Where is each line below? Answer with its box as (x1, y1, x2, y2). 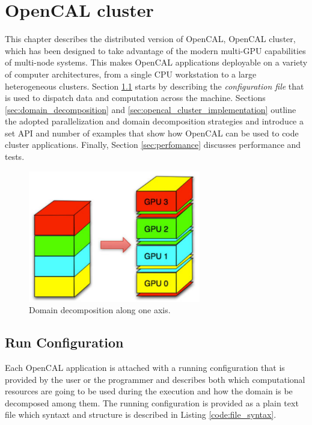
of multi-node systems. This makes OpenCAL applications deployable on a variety (5, 56, 308, 69)
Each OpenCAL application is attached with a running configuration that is (5, 361, 285, 374)
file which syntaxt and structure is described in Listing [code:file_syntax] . (5, 408, 277, 421)
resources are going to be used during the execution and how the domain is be (5, 385, 293, 397)
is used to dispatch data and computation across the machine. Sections (5, 91, 266, 104)
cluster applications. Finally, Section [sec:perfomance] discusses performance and (5, 138, 301, 151)
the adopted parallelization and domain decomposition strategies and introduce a (5, 115, 304, 127)
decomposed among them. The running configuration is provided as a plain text (5, 396, 299, 409)
